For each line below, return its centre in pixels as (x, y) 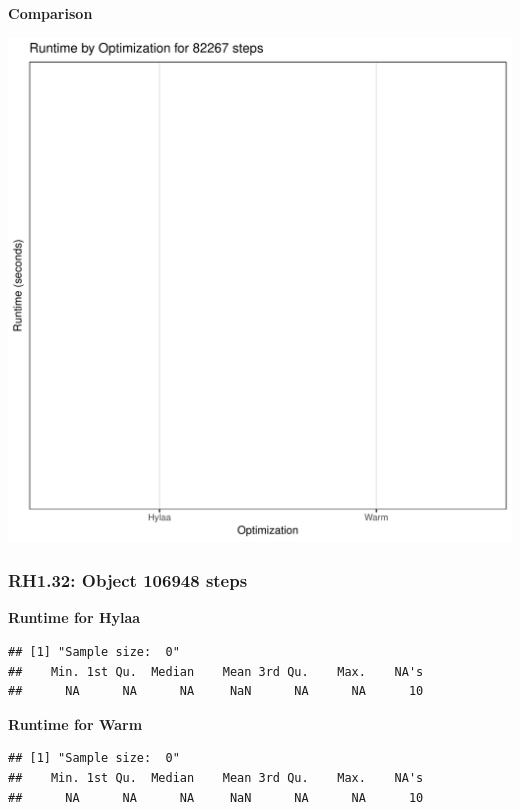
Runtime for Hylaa (74, 617)
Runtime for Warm (75, 723)
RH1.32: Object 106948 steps (128, 580)
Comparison (50, 13)
